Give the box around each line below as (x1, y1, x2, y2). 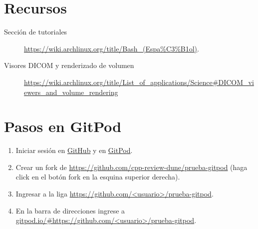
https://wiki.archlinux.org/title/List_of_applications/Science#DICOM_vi (24, 76, 254, 87)
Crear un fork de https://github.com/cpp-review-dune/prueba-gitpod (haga (15, 161, 248, 172)
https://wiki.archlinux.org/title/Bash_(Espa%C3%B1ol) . (24, 43, 199, 53)
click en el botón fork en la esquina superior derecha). (15, 171, 180, 182)
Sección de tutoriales (4, 26, 67, 37)
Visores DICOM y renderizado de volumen (4, 60, 134, 70)
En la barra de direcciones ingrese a (15, 205, 125, 215)
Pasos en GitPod (4, 116, 122, 136)
